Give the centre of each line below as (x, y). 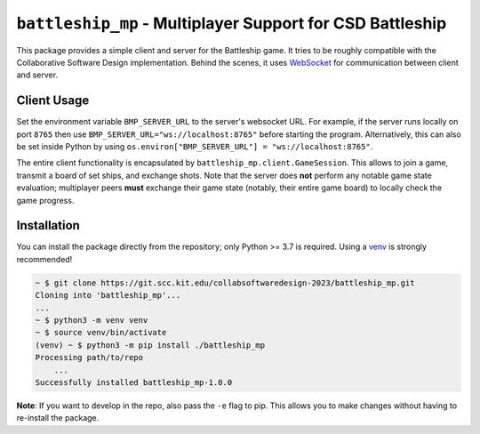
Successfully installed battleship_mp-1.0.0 (134, 382)
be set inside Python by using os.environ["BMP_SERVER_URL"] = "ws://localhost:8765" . (195, 147)
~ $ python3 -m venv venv (92, 321)
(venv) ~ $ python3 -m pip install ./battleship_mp (150, 345)
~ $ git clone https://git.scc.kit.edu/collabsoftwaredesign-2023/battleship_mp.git (225, 283)
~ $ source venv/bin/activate (101, 333)
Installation (48, 225)
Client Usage (53, 101)
